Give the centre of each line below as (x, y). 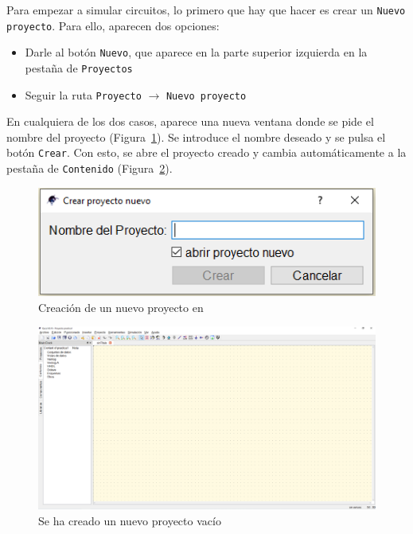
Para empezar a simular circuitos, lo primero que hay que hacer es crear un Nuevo (206, 10)
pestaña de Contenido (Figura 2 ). (90, 168)
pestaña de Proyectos (79, 67)
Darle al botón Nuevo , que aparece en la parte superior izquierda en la (196, 52)
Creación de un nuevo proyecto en (121, 307)
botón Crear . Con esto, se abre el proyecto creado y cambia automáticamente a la (206, 152)
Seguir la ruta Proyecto (83, 94)
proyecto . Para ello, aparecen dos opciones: (113, 25)
